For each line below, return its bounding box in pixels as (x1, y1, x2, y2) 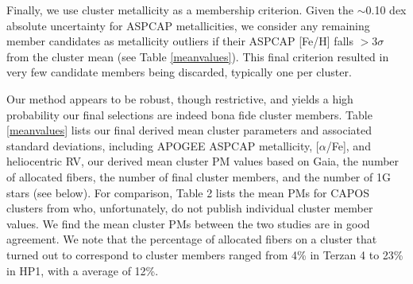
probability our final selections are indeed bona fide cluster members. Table (6, 106, 372, 123)
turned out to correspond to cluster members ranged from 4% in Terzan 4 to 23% (6, 246, 403, 263)
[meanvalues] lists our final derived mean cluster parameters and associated (6, 122, 372, 138)
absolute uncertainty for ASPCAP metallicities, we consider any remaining (6, 17, 370, 33)
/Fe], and (326, 137, 371, 154)
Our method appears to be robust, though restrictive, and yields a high (6, 90, 353, 107)
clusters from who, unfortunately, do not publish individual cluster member (6, 200, 373, 216)
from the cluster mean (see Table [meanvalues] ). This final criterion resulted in (6, 48, 389, 64)
